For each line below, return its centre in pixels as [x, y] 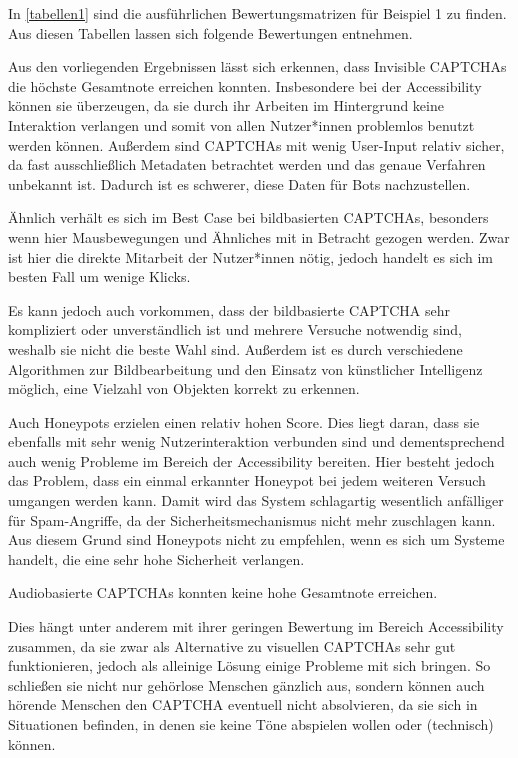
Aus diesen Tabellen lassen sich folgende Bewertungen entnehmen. [210, 32]
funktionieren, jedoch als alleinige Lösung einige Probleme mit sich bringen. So [249, 665]
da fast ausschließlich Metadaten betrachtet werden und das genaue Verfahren [247, 164]
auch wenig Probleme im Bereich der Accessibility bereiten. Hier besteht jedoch [251, 460]
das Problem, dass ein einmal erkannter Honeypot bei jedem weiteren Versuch [247, 480]
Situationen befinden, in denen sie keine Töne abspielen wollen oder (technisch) [251, 724]
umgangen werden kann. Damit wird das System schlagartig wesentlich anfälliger [256, 500]
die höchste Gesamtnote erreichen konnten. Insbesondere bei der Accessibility [245, 85]
